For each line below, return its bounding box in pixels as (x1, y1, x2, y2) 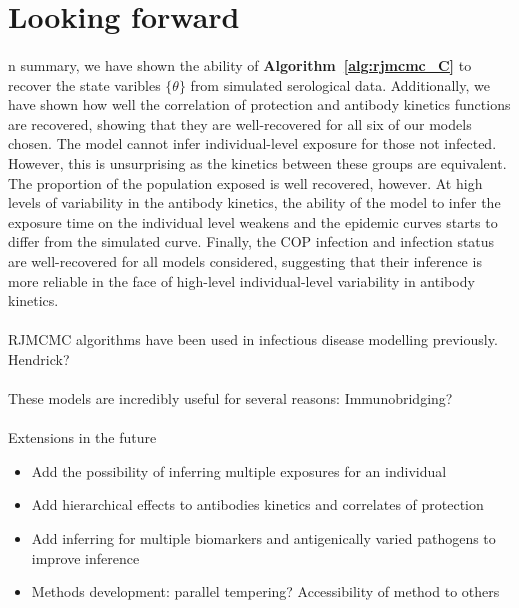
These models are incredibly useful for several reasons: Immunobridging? (8, 388, 453, 409)
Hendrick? (8, 348, 70, 369)
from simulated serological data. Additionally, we (190, 74, 490, 95)
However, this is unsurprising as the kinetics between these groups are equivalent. (8, 152, 507, 173)
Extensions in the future (8, 427, 157, 448)
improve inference (31, 547, 140, 568)
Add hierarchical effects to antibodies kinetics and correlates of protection (31, 494, 484, 515)
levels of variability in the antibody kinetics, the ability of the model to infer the (8, 192, 501, 213)
